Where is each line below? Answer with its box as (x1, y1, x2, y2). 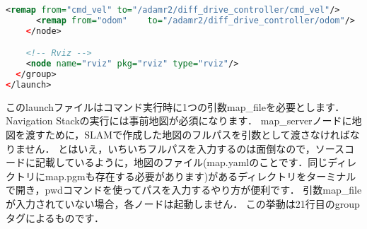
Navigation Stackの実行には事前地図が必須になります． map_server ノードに (6, 113, 352, 128)
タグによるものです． (6, 210, 105, 225)
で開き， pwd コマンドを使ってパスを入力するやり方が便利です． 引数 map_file (6, 182, 362, 197)
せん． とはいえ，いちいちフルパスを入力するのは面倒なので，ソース (25, 141, 344, 155)
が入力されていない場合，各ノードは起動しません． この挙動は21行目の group (6, 196, 360, 211)
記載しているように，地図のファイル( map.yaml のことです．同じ (35, 155, 328, 170)
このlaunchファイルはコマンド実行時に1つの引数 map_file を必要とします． (6, 99, 345, 114)
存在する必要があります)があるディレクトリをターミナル (95, 168, 356, 183)
